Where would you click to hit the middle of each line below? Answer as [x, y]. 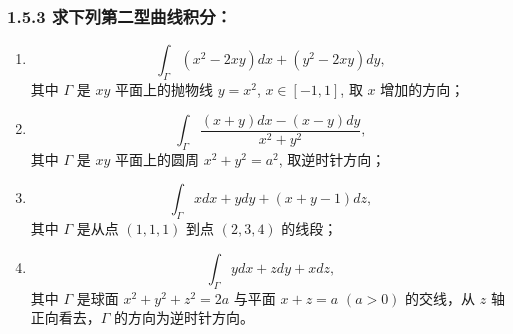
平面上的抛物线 [163, 89]
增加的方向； [422, 89]
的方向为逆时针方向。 [184, 317]
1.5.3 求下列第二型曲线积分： [119, 15]
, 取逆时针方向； [332, 158]
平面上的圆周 [156, 158]
